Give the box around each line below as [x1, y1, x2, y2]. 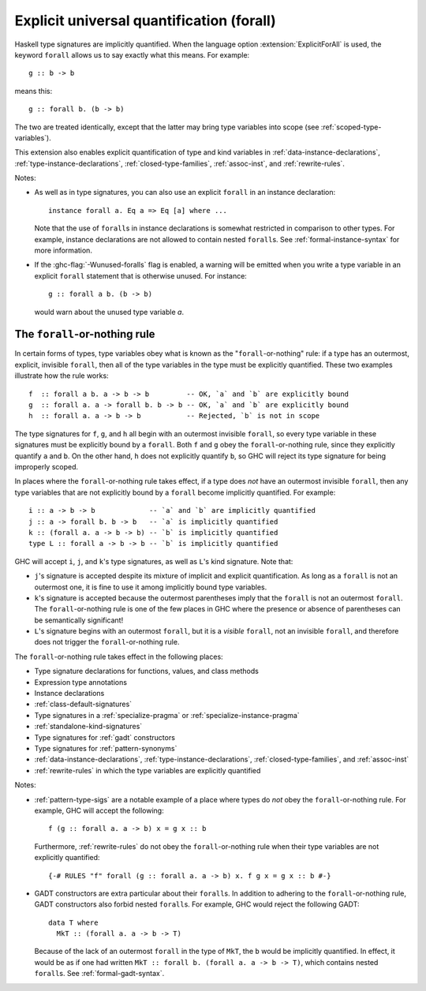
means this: [14, 86, 53, 95]
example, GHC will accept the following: [34, 806, 165, 815]
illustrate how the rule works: [14, 371, 110, 380]
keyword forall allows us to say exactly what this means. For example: [14, 50, 250, 59]
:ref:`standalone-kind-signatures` [34, 722, 143, 731]
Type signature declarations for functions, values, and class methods [34, 667, 260, 676]
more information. [34, 245, 92, 256]
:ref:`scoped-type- [320, 122, 382, 132]
